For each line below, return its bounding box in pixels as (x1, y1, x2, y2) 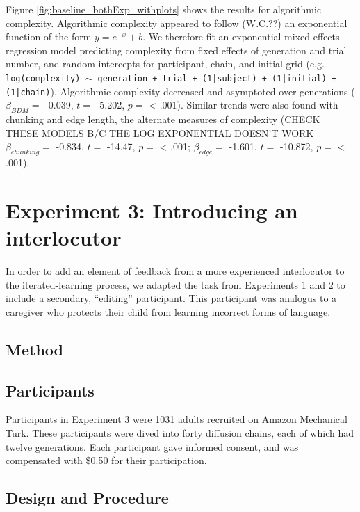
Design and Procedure (6, 487, 169, 509)
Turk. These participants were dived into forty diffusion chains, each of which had (6, 425, 354, 440)
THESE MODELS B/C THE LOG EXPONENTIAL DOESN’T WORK (6, 125, 314, 140)
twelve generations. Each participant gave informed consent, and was (6, 439, 299, 454)
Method (6, 338, 63, 360)
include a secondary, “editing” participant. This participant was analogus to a (6, 291, 337, 305)
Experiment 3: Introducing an (6, 195, 298, 224)
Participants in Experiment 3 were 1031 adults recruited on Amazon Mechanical (6, 412, 347, 426)
